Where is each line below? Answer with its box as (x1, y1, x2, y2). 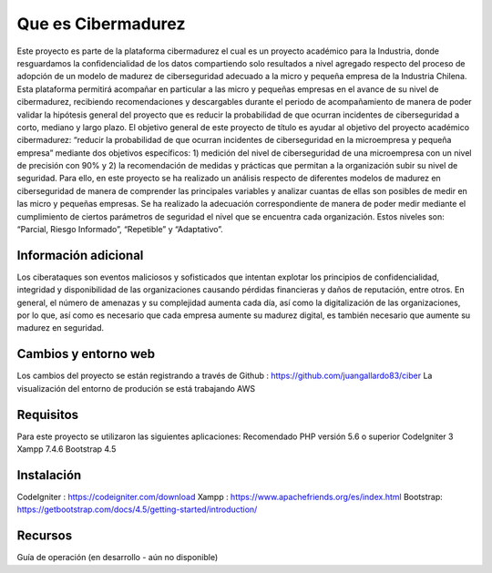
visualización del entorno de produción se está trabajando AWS (16, 383, 255, 394)
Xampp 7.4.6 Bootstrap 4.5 (16, 444, 117, 455)
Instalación (16, 467, 82, 483)
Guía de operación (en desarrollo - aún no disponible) (16, 552, 219, 563)
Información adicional (16, 247, 144, 263)
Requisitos (16, 406, 79, 423)
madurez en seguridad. (16, 322, 105, 333)
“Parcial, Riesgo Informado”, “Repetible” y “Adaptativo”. (16, 224, 223, 235)
